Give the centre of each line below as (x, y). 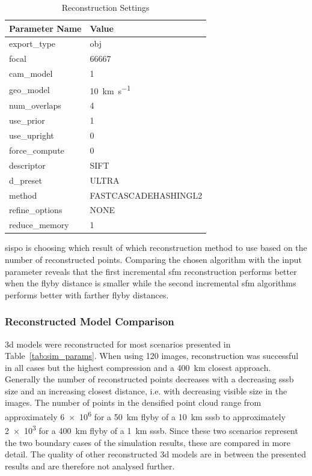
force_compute (37, 150)
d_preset (26, 180)
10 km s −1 (110, 89)
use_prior (27, 120)
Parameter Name (45, 28)
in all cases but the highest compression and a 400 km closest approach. (138, 367)
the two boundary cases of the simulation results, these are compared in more (148, 442)
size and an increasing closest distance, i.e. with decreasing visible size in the (146, 390)
